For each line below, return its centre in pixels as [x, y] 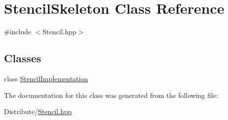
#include [18, 32]
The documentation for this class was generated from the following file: [111, 95]
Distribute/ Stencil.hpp [38, 111]
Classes [23, 58]
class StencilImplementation [46, 78]
